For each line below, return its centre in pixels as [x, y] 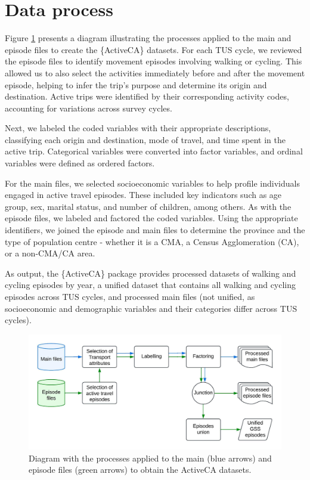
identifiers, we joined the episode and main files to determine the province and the [155, 230]
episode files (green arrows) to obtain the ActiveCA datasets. [140, 470]
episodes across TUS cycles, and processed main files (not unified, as [130, 296]
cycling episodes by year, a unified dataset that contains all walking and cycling [151, 285]
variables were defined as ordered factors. [80, 163]
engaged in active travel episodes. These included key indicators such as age [143, 195]
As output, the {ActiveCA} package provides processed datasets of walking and [151, 273]
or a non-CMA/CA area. [50, 253]
